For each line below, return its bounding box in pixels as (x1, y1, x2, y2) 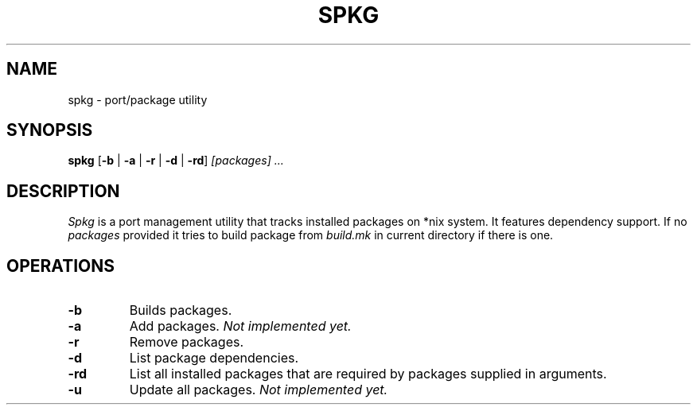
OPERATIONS (6, 255, 115, 276)
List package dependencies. (129, 350, 299, 366)
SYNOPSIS (6, 120, 93, 141)
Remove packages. (129, 334, 244, 351)
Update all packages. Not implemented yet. (129, 382, 388, 398)
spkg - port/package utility (68, 92, 208, 107)
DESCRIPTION (6, 180, 120, 201)
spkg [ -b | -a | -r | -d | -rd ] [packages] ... (68, 153, 284, 168)
